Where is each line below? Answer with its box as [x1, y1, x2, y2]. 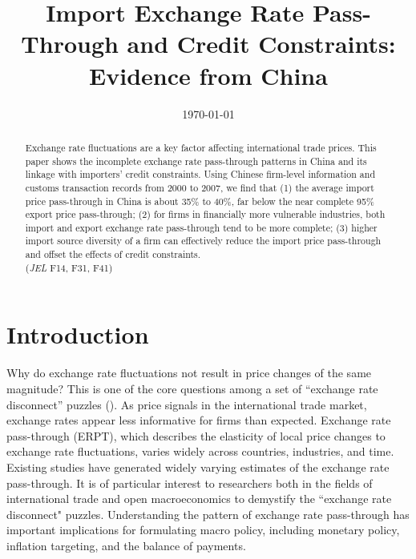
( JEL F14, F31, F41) [25, 260, 113, 274]
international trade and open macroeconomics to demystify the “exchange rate [6, 490, 392, 507]
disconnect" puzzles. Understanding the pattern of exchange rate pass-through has [6, 505, 410, 522]
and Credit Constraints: [127, 27, 396, 60]
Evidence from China [89, 58, 328, 91]
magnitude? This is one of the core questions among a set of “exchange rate [6, 380, 378, 396]
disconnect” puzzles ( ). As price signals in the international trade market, [6, 396, 367, 412]
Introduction [6, 318, 149, 351]
